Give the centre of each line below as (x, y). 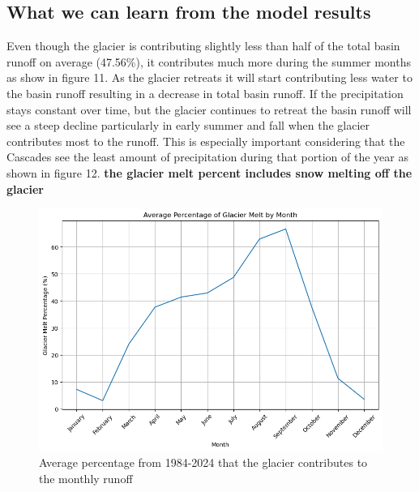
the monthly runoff (86, 478)
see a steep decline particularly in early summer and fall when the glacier (188, 125)
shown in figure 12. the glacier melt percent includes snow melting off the (209, 172)
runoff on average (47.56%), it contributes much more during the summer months (209, 61)
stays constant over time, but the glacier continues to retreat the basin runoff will (209, 109)
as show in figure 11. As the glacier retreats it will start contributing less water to (209, 77)
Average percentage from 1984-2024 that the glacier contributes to (203, 462)
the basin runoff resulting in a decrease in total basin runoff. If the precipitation (205, 93)
